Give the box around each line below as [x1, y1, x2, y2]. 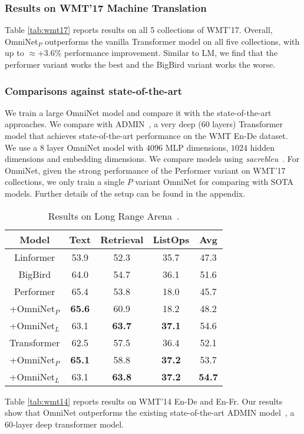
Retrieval [100, 232, 144, 246]
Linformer [14, 250, 55, 264]
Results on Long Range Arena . [48, 208, 180, 223]
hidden [250, 141, 275, 153]
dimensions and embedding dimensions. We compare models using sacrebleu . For [5, 153, 300, 165]
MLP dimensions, [165, 141, 229, 153]
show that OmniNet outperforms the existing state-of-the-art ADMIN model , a [5, 406, 295, 419]
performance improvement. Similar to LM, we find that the [64, 47, 278, 59]
